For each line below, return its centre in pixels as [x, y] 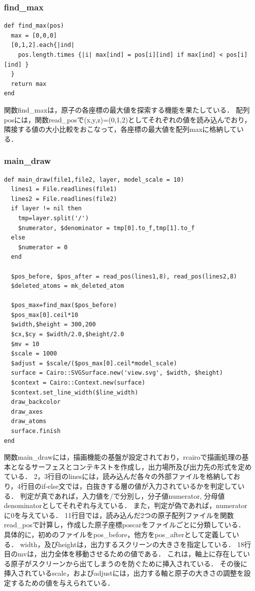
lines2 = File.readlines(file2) [64, 199]
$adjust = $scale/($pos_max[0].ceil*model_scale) [94, 363]
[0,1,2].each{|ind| [43, 45]
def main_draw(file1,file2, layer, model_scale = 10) [94, 179]
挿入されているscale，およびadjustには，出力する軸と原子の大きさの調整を [124, 573]
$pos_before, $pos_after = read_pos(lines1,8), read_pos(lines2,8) [124, 276]
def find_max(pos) [34, 26]
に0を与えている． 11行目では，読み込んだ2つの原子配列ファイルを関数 [119, 515]
